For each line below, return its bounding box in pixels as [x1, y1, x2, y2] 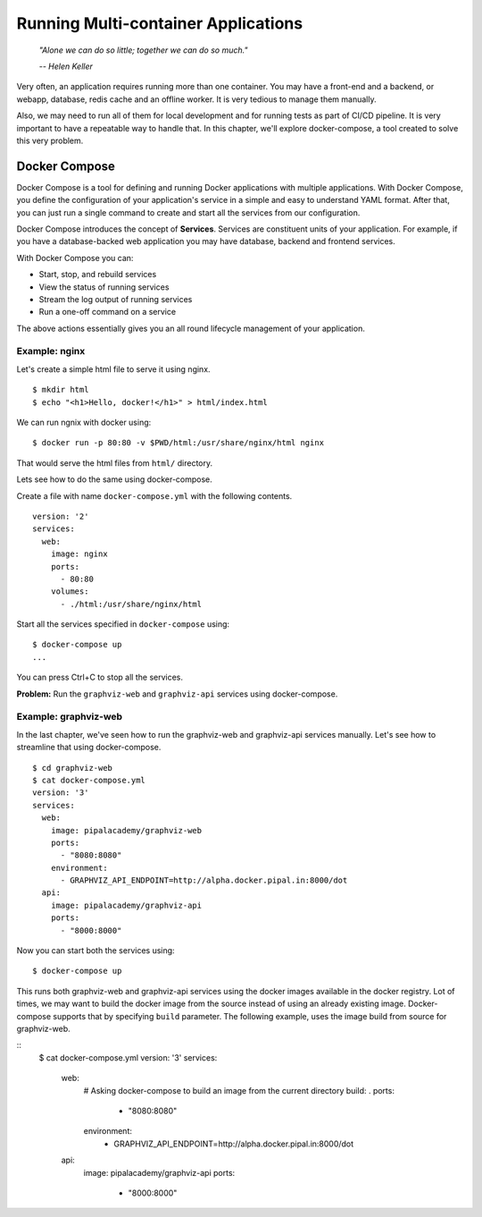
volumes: [50, 587, 89, 596]
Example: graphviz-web [16, 711, 123, 723]
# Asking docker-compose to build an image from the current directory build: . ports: [83, 1085, 395, 1095]
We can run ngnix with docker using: [16, 417, 152, 428]
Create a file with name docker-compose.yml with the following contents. [16, 490, 293, 501]
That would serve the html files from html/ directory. [16, 457, 213, 469]
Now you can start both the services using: [16, 945, 175, 956]
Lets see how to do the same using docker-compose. [16, 474, 213, 485]
